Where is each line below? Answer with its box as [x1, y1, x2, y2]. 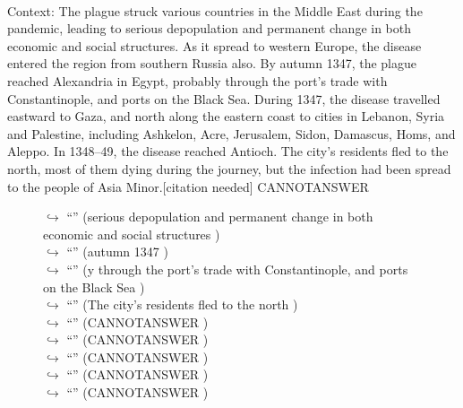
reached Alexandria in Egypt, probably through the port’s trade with [7, 71, 388, 90]
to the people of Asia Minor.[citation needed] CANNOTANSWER [7, 177, 369, 195]
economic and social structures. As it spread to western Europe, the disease [7, 36, 422, 55]
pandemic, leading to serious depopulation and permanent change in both [7, 19, 412, 38]
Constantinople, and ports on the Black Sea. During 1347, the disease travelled [7, 89, 441, 108]
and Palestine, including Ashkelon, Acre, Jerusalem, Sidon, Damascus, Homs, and [7, 124, 456, 143]
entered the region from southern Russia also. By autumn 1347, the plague [7, 54, 417, 73]
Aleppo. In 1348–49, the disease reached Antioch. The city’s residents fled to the [7, 142, 449, 161]
